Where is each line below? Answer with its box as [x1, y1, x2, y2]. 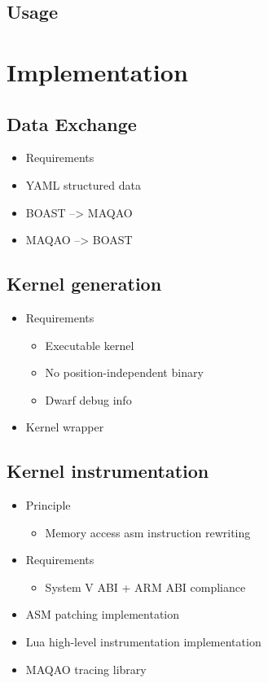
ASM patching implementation [25, 606, 180, 623]
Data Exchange [7, 111, 137, 136]
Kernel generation [7, 271, 162, 296]
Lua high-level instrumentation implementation [25, 633, 261, 650]
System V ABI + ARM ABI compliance [45, 578, 246, 595]
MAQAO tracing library [25, 660, 147, 677]
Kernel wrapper [25, 418, 104, 436]
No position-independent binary [45, 364, 204, 381]
